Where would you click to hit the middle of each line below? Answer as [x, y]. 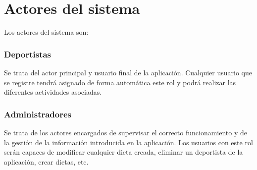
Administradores [38, 114]
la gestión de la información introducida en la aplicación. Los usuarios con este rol [128, 142]
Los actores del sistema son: [46, 32]
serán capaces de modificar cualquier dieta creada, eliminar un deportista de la [124, 152]
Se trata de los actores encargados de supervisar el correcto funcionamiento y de [126, 132]
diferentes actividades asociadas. [53, 92]
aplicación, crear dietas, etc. [46, 161]
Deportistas [28, 54]
